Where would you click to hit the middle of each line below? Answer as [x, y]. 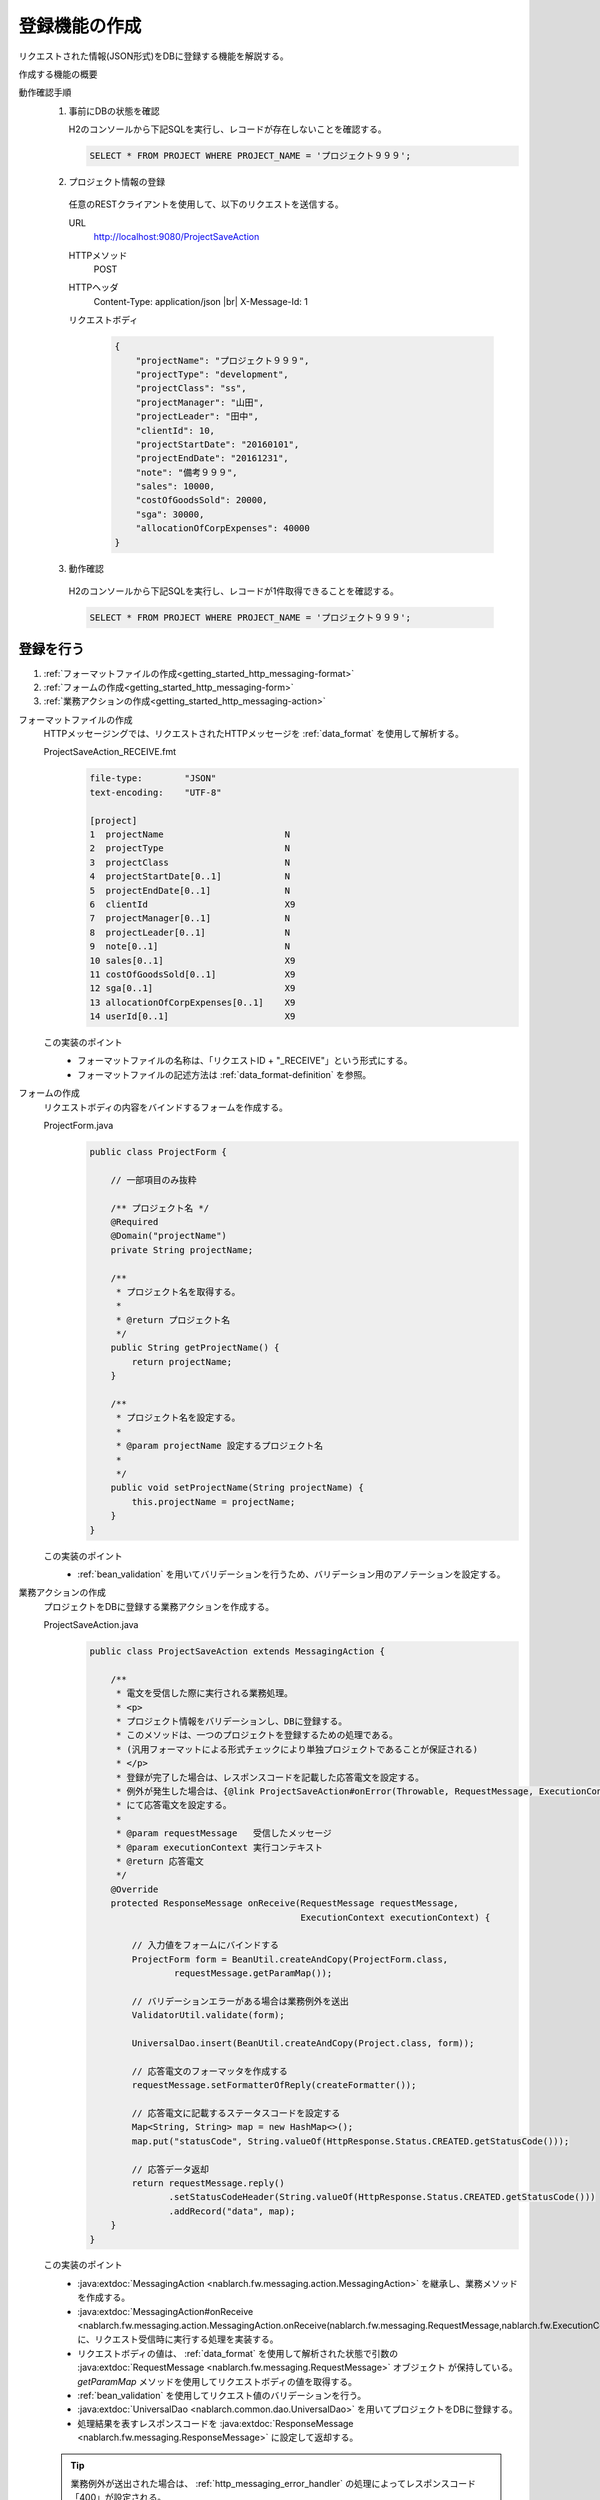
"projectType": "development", [212, 374]
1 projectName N [189, 834]
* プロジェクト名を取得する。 [178, 1291]
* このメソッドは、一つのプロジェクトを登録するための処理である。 [257, 1735]
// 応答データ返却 [170, 2169]
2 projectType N [189, 848]
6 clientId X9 [192, 904]
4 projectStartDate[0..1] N [189, 876]
